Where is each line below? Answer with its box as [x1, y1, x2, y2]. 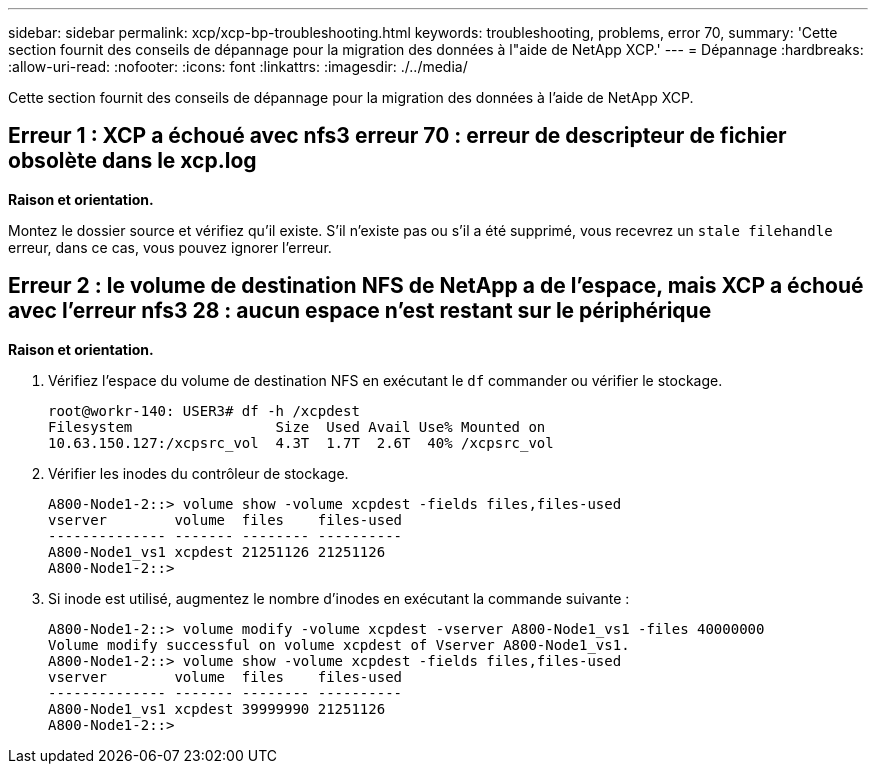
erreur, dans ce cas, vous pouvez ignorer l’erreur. [8, 238, 332, 256]
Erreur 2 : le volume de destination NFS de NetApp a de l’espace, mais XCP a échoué [8, 273, 864, 299]
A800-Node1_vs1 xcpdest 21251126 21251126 [48, 543, 386, 560]
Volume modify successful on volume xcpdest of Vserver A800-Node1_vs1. [48, 636, 630, 653]
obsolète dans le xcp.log [8, 148, 257, 174]
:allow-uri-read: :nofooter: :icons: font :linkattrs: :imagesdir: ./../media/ [8, 58, 468, 75]
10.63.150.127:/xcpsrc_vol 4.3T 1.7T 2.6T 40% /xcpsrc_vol [48, 434, 554, 451]
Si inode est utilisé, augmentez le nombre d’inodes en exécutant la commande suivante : [48, 589, 630, 607]
